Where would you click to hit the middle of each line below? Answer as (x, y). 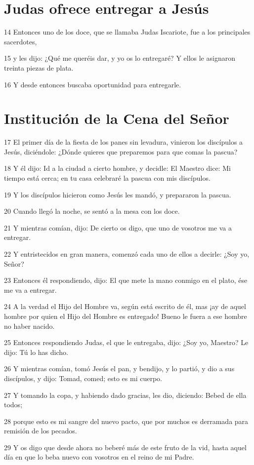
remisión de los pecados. (41, 431)
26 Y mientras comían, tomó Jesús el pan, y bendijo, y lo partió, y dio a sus (119, 368)
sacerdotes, (21, 41)
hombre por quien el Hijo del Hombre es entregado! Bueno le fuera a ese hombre (126, 316)
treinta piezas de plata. (39, 67)
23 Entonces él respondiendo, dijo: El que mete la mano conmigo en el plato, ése (126, 280)
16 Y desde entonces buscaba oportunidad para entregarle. (93, 84)
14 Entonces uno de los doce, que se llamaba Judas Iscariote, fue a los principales (127, 32)
